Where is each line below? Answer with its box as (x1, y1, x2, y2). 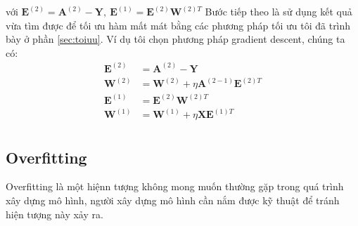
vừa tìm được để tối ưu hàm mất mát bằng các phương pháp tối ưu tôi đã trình (6, 18, 351, 32)
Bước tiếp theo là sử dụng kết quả (205, 4, 352, 18)
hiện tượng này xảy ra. (6, 206, 103, 221)
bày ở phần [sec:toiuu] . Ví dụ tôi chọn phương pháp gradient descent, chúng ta (6, 32, 345, 46)
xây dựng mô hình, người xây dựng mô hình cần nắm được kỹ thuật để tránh (6, 193, 340, 208)
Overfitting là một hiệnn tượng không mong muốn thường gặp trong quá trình (6, 179, 344, 194)
